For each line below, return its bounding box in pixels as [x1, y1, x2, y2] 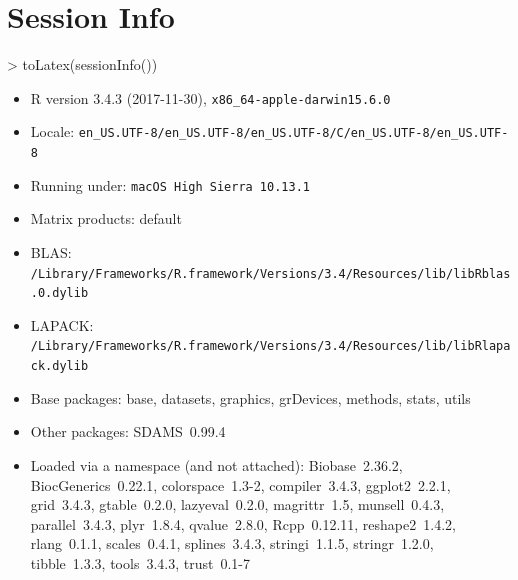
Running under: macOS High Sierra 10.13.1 [30, 174, 310, 195]
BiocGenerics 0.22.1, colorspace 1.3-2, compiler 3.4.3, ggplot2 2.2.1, [30, 474, 451, 495]
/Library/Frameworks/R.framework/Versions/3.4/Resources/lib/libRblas [30, 266, 511, 281]
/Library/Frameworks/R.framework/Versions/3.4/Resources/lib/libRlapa [30, 339, 511, 354]
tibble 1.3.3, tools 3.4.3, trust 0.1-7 [30, 552, 250, 573]
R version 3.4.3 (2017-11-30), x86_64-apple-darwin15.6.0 [30, 87, 391, 108]
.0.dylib [30, 286, 89, 301]
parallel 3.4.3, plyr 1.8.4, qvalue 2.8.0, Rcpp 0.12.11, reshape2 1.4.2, [30, 513, 456, 534]
